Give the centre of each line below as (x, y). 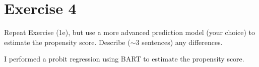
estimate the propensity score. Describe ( (67, 42)
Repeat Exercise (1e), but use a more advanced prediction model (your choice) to (130, 32)
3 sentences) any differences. (179, 42)
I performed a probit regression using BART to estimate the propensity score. (124, 59)
